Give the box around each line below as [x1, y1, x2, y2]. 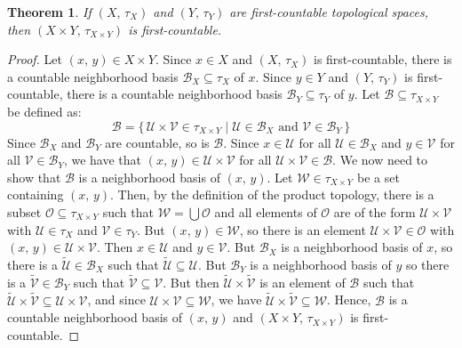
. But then [163, 272, 219, 291]
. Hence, [327, 290, 371, 309]
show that [7, 167, 61, 186]
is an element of [259, 272, 346, 291]
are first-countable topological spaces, [229, 3, 429, 20]
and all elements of [214, 202, 317, 221]
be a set [357, 167, 400, 186]
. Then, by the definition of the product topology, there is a [110, 185, 434, 204]
